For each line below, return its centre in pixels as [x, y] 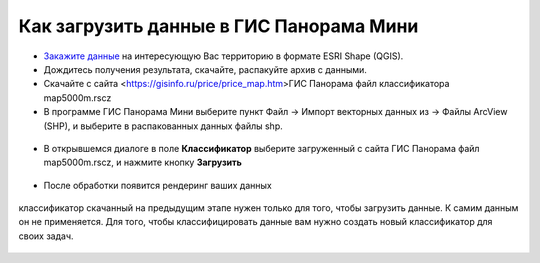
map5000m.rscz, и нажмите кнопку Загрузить [142, 162]
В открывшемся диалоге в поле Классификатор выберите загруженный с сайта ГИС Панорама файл [261, 148]
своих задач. [46, 236]
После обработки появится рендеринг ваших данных [157, 185]
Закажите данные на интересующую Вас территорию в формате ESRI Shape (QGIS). [223, 56]
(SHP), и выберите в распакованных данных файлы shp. [163, 126]
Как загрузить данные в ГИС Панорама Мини [218, 26]
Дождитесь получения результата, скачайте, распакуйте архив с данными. [205, 69]
